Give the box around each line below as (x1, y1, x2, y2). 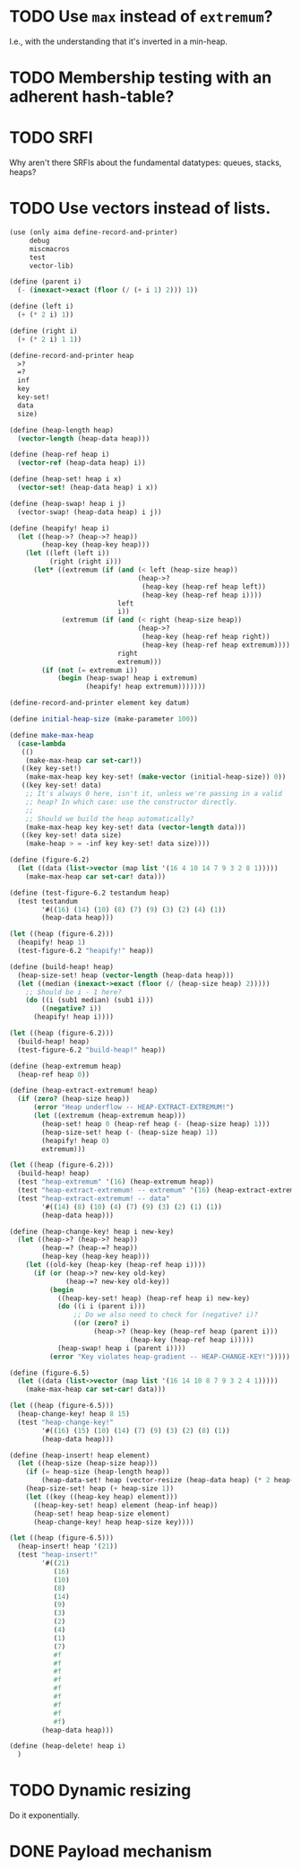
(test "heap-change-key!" (17, 1418, 115, 1427)
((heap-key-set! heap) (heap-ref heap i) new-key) (56, 1294, 251, 1303)
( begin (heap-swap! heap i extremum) (56, 674, 199, 683)
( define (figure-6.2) (9, 855, 90, 865)
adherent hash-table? (9, 87, 175, 107)
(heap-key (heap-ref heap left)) (142, 581, 267, 591)
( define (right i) (9, 326, 78, 336)
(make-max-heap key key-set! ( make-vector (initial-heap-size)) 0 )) (25, 773, 287, 782)
